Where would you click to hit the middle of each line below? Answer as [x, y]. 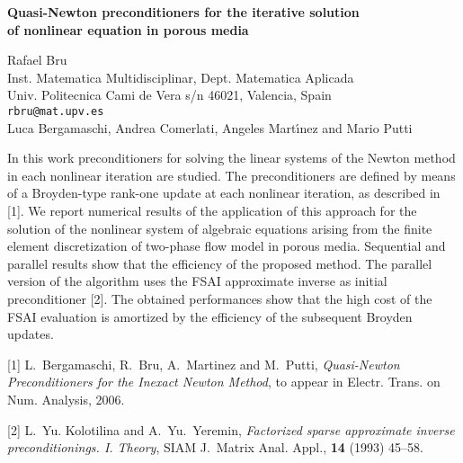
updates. [31, 334]
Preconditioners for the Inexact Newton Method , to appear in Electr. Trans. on [224, 382]
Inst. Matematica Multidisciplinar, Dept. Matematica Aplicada [181, 77]
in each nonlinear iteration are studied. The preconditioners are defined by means [231, 175]
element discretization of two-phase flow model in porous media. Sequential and [227, 246]
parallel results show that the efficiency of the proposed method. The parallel [220, 263]
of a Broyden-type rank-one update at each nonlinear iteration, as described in [224, 193]
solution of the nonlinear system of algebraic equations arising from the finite [220, 228]
